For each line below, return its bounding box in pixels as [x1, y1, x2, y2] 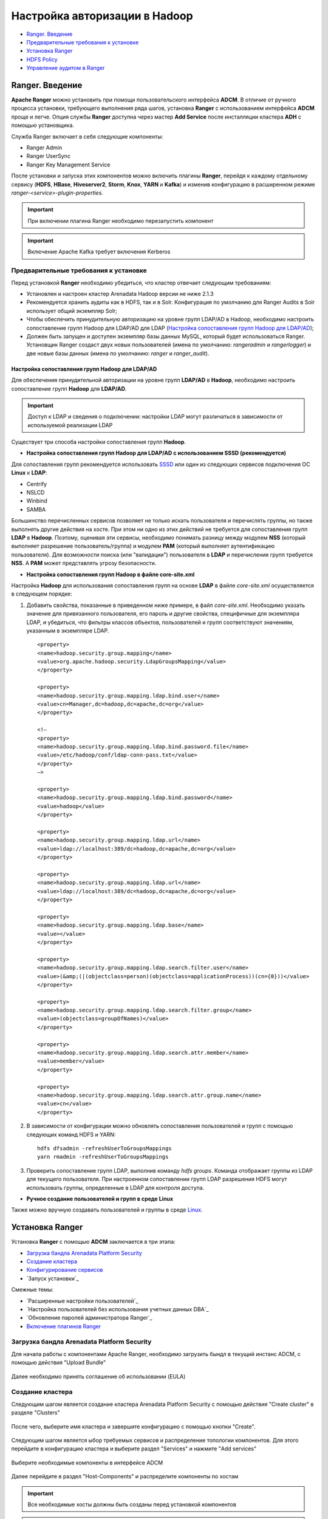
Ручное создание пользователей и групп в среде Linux [26, 1195, 173, 1202]
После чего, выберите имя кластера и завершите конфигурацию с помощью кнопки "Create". [11, 1422, 256, 1430]
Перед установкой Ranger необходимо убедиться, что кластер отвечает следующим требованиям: [11, 279, 272, 286]
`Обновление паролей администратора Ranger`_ [26, 1314, 152, 1322]
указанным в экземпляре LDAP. [26, 626, 109, 634]
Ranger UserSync [26, 153, 71, 160]
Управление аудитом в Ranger [26, 64, 105, 72]
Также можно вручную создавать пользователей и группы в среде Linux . [11, 1206, 203, 1213]
